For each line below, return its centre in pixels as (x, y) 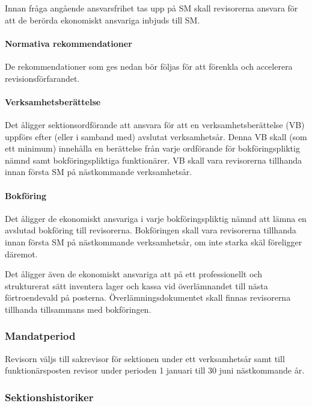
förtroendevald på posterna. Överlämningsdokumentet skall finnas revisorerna (148, 297)
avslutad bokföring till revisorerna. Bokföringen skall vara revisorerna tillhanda (151, 230)
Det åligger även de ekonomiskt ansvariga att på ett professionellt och (133, 274)
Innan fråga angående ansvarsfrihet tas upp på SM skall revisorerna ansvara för (151, 8)
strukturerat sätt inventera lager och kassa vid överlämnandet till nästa (136, 285)
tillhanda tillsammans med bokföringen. (78, 309)
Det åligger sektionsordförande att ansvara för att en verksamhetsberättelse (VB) (155, 124)
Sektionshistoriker (49, 397)
